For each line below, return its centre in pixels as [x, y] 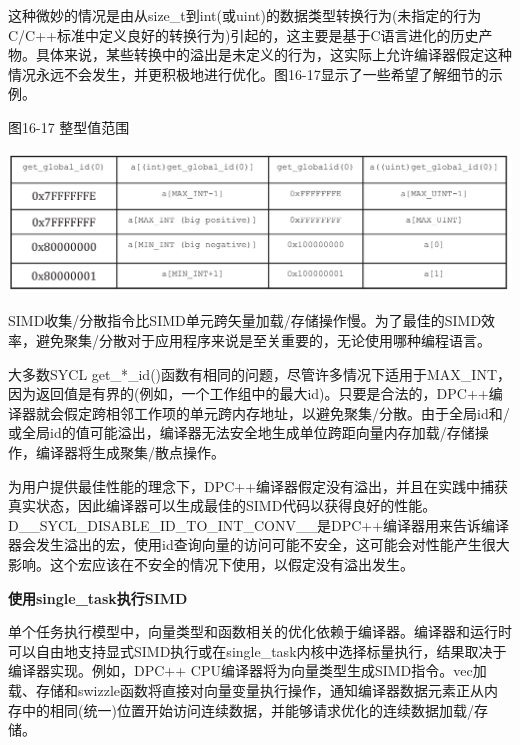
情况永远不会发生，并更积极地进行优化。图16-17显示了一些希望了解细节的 [248, 73]
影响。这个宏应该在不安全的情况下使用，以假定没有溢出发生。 [211, 563]
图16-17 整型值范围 [69, 126]
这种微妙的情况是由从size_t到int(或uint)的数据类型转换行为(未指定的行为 [245, 15]
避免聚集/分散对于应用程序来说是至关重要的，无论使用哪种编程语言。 [263, 340]
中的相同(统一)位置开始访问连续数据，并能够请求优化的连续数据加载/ [247, 709]
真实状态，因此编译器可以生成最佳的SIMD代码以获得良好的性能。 [222, 505]
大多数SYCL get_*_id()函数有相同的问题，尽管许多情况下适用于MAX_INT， [260, 373]
